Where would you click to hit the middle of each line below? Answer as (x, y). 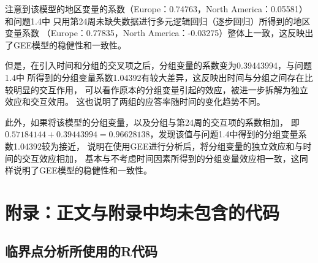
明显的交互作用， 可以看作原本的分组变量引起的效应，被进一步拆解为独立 (161, 89)
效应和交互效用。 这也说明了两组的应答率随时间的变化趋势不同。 (135, 101)
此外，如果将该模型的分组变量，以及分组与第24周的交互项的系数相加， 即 (152, 122)
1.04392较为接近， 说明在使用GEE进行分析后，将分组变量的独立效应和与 (158, 146)
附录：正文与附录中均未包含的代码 (142, 212)
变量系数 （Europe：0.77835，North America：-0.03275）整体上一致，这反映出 (159, 33)
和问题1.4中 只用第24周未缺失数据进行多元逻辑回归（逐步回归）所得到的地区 (158, 21)
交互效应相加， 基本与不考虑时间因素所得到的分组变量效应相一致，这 (161, 158)
